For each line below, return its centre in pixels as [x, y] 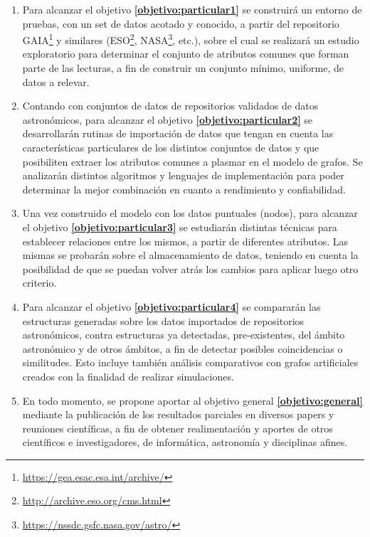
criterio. [39, 283]
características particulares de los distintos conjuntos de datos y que [171, 147]
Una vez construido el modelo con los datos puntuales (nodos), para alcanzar [190, 213]
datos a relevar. [56, 81]
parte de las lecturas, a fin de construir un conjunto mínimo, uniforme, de [183, 68]
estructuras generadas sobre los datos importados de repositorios [163, 320]
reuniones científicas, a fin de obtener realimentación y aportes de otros [178, 428]
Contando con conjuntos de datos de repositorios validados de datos [170, 106]
